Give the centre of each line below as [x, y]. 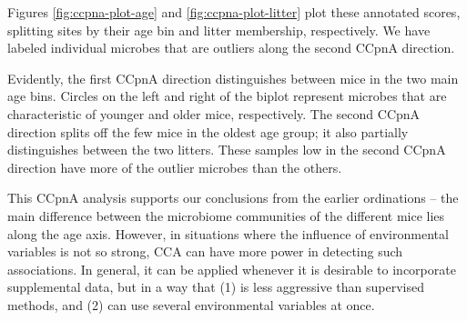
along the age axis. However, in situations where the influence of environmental [228, 233]
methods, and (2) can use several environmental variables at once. [191, 304]
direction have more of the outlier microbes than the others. [175, 167]
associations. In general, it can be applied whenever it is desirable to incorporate [232, 269]
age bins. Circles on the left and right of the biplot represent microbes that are [227, 96]
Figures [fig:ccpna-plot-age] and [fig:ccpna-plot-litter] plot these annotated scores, [234, 12]
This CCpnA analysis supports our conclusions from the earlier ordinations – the [233, 198]
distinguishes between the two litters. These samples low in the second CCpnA [227, 150]
